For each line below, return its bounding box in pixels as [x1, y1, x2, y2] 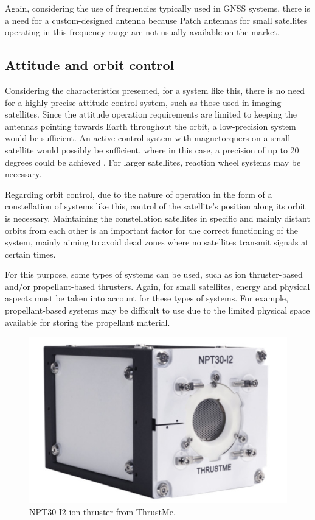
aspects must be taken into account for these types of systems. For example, [5, 292, 288, 304]
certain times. [5, 247, 56, 260]
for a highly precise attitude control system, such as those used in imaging [5, 96, 282, 108]
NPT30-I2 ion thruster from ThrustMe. [29, 505, 176, 518]
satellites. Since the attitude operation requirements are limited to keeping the [5, 108, 297, 121]
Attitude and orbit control [5, 55, 175, 74]
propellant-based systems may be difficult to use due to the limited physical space [5, 304, 310, 317]
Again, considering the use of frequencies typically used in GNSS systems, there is [5, 2, 311, 14]
